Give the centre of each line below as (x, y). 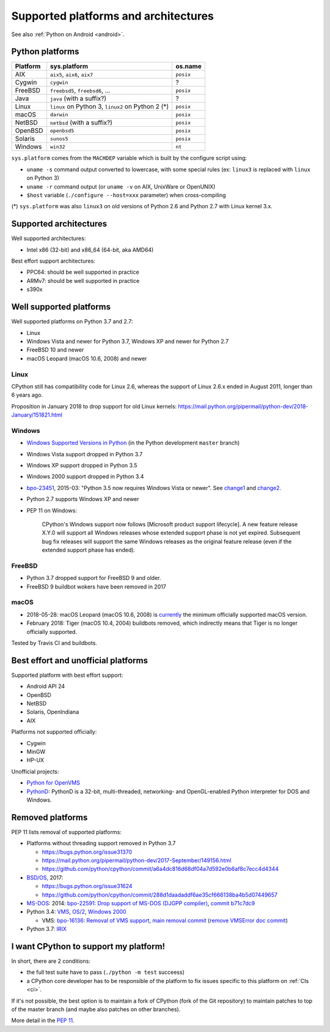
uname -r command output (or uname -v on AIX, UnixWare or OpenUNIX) (121, 186)
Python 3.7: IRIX (47, 929)
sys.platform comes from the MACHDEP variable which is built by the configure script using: (129, 158)
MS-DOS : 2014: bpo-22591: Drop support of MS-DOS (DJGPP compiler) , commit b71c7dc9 (141, 903)
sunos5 (59, 139)
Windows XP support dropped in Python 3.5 (82, 465)
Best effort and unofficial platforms (79, 661)
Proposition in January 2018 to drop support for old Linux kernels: (94, 406)
